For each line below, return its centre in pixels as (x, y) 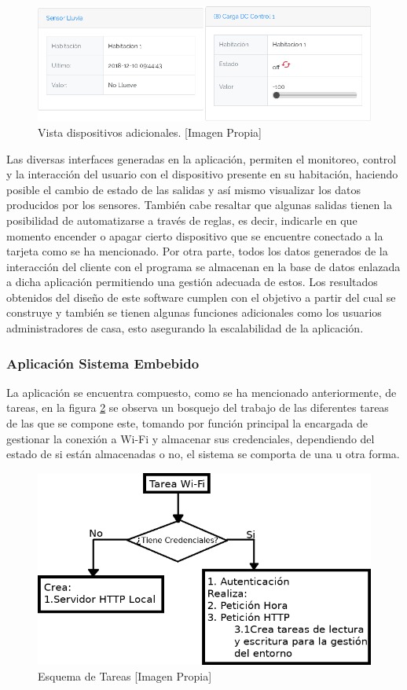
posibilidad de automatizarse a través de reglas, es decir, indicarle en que (182, 220)
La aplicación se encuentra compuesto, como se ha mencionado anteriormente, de (202, 392)
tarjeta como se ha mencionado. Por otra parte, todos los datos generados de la (197, 251)
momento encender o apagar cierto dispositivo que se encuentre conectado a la (195, 235)
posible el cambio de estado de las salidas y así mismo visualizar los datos (184, 189)
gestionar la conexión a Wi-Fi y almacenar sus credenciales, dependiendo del (191, 438)
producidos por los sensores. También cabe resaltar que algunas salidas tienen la (199, 205)
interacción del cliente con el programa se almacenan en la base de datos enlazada (203, 266)
